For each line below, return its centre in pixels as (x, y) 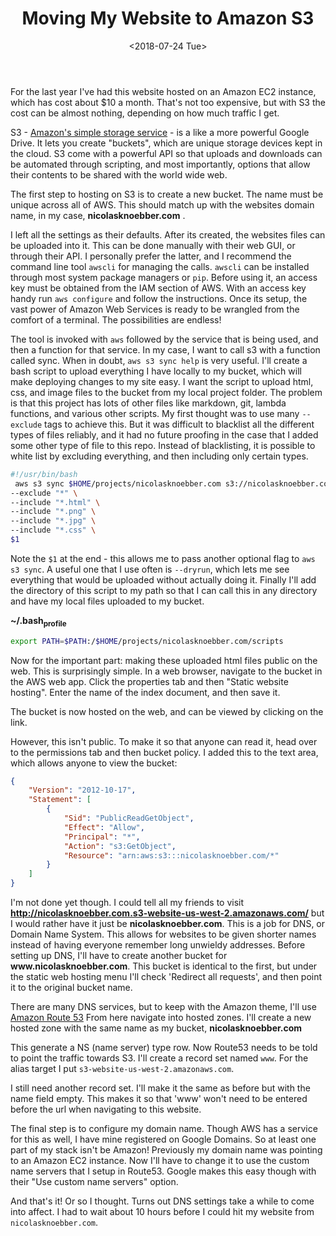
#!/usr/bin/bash (44, 474)
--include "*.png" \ (53, 512)
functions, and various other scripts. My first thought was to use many (155, 413)
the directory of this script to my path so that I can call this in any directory (164, 590)
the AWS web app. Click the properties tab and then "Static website (149, 681)
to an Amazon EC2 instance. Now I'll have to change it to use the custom (160, 1161)
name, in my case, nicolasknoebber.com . (98, 215)
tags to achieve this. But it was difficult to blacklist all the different (179, 424)
